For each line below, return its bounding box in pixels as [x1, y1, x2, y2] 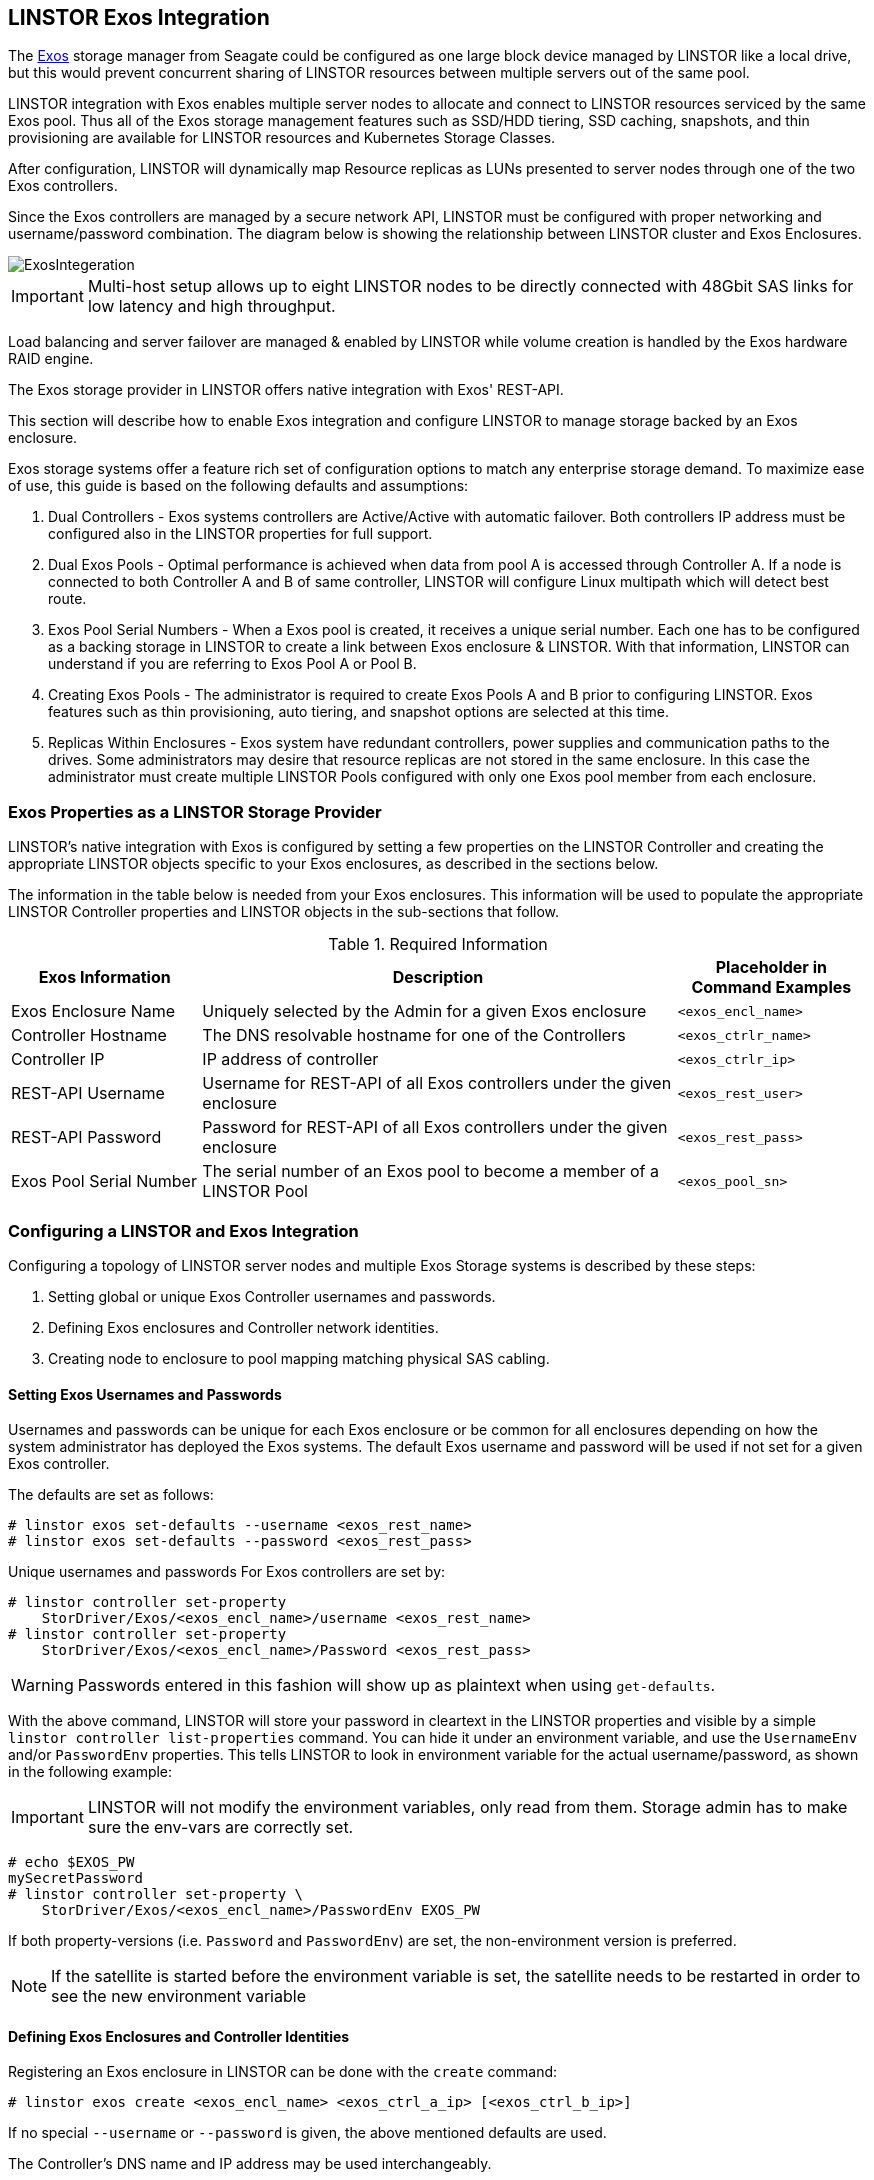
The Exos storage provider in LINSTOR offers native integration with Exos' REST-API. [8, 381, 564, 399]
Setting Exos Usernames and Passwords [8, 1385, 282, 1403]
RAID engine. [8, 350, 94, 368]
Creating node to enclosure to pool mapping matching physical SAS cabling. [48, 1349, 550, 1367]
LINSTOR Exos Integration [8, 5, 270, 30]
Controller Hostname [11, 1025, 167, 1046]
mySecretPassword [8, 1870, 143, 1887]
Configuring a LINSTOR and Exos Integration [8, 1220, 359, 1241]
